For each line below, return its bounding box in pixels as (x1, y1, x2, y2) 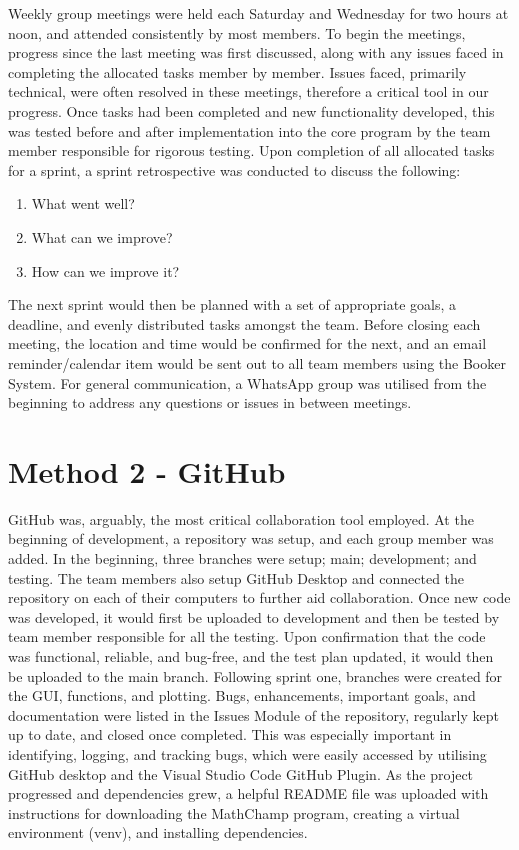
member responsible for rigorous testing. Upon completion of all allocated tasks (8, 140, 495, 161)
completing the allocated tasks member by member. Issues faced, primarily (8, 61, 467, 82)
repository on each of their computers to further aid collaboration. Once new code (8, 587, 511, 608)
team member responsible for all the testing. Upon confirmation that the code (8, 626, 486, 647)
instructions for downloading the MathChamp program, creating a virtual (8, 802, 460, 823)
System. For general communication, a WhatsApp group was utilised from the (8, 372, 487, 393)
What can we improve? (31, 226, 173, 247)
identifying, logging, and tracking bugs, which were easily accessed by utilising (8, 743, 487, 764)
